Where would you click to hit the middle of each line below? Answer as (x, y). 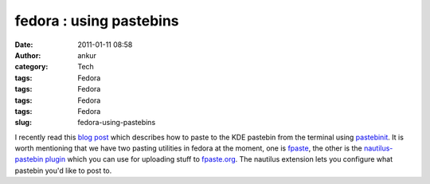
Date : (24, 45)
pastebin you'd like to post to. (63, 170)
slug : (23, 123)
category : (31, 67)
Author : (28, 55)
